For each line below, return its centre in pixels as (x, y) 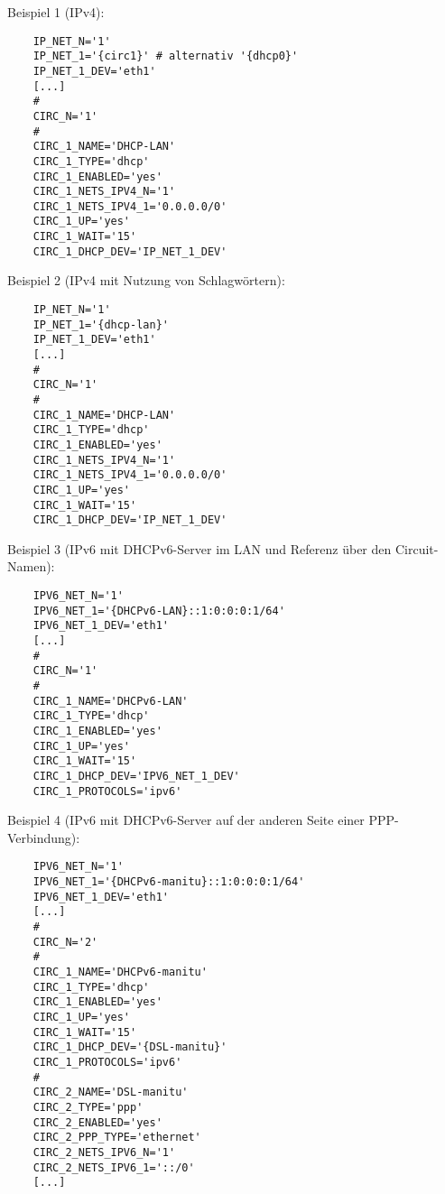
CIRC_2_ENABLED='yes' (97, 1122)
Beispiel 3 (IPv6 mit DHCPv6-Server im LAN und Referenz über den (199, 548)
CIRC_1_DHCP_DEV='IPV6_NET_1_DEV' (136, 776)
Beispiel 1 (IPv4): (56, 12)
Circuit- (417, 548)
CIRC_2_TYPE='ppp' (88, 1107)
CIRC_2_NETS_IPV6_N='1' (104, 1152)
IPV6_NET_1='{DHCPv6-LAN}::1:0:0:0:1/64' (159, 611)
